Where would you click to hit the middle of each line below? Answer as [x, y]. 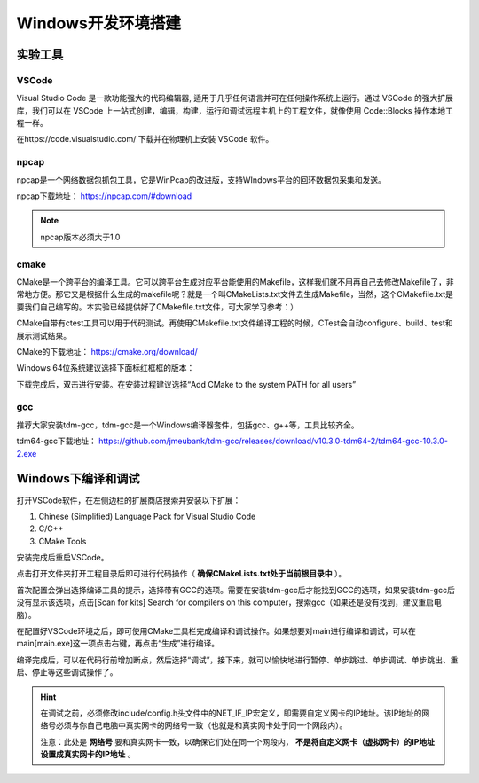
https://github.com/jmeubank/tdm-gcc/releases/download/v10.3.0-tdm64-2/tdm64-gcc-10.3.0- [273, 441]
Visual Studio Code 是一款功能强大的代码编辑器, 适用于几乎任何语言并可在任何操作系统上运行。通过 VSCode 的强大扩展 [235, 98]
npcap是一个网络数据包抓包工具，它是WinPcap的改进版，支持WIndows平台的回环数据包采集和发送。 [201, 180]
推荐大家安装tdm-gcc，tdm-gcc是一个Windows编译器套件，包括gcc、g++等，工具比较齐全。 [188, 425]
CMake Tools [63, 541]
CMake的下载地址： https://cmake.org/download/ [107, 351]
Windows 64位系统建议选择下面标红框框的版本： [106, 368]
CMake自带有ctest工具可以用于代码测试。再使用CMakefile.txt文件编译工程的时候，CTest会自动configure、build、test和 [235, 323]
